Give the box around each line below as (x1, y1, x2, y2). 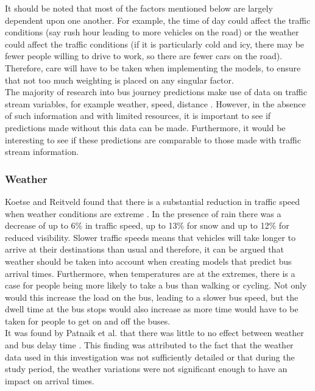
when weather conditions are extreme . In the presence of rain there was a (5, 207, 281, 220)
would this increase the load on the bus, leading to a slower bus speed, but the (5, 290, 299, 303)
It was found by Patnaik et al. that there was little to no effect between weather (5, 326, 304, 339)
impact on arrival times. (5, 374, 94, 387)
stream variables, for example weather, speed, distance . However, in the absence (5, 97, 306, 110)
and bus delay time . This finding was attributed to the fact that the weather (5, 339, 294, 351)
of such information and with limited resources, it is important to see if (5, 109, 271, 122)
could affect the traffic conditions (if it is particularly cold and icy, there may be (5, 37, 305, 50)
